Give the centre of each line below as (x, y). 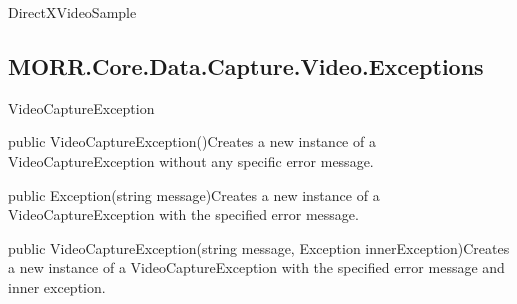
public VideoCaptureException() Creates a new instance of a (192, 141)
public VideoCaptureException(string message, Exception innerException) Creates (259, 247)
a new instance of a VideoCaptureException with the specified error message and (256, 267)
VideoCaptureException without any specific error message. (191, 160)
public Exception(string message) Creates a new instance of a (194, 194)
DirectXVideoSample (72, 12)
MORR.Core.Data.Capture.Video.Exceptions (246, 65)
